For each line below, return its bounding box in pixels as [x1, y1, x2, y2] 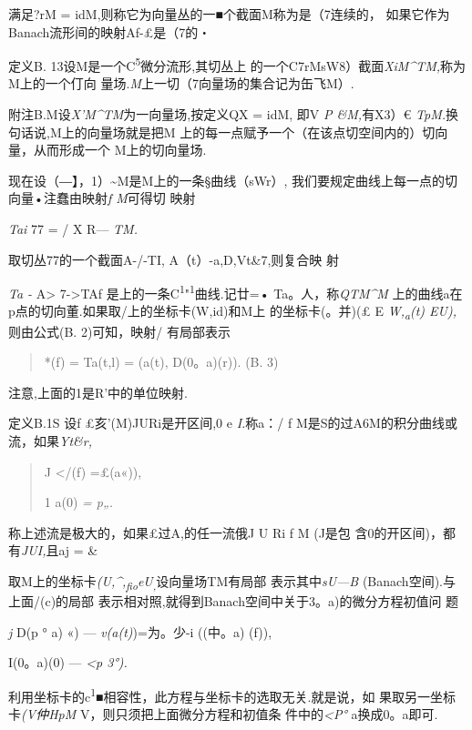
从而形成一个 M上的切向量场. [33, 140, 207, 159]
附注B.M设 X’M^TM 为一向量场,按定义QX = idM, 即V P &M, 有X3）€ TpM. [8, 105, 446, 124]
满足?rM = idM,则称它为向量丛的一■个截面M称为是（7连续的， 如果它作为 [8, 5, 450, 23]
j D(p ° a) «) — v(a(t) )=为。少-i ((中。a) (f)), [8, 622, 272, 641]
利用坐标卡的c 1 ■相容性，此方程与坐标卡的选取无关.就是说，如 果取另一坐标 [8, 684, 457, 705]
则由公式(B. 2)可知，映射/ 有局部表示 [8, 321, 231, 340]
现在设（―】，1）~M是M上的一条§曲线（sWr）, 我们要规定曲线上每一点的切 [8, 170, 458, 189]
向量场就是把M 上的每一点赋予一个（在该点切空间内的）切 [87, 122, 436, 141]
